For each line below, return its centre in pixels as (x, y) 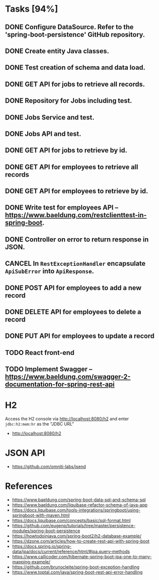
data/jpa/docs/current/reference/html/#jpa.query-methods (71, 552)
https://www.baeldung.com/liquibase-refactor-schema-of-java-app (80, 505)
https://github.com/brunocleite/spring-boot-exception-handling (76, 567)
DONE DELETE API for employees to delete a (73, 312)
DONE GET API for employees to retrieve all (72, 167)
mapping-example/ (31, 562)
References (29, 486)
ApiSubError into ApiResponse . (50, 271)
